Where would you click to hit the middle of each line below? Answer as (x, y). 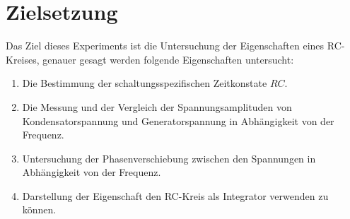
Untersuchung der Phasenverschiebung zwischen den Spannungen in (169, 158)
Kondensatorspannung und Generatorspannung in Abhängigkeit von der (178, 120)
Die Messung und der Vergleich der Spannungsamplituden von (157, 106)
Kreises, (23, 59)
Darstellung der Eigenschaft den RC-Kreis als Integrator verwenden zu (175, 195)
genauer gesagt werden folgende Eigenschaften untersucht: (168, 59)
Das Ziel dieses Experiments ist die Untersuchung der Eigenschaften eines (165, 46)
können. (39, 209)
